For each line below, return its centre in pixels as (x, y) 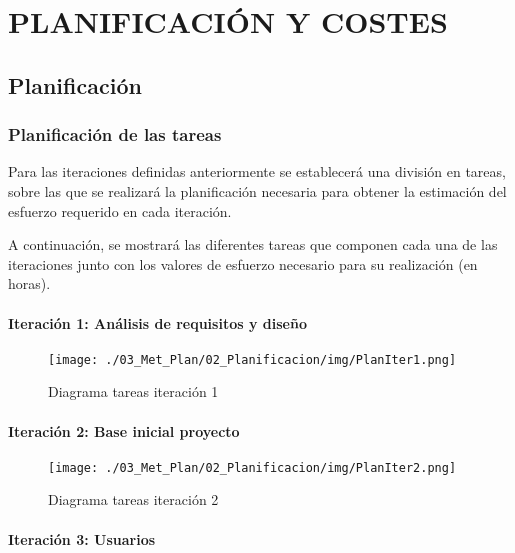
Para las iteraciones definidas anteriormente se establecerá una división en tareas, (257, 171)
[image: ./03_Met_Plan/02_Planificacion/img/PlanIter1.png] (252, 359)
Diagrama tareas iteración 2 (133, 499)
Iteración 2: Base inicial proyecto (124, 430)
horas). (29, 283)
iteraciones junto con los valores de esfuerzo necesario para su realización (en (243, 263)
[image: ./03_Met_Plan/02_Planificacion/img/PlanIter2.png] (252, 467)
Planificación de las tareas (115, 134)
